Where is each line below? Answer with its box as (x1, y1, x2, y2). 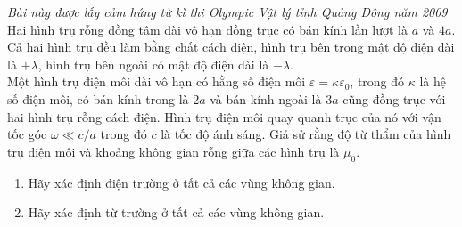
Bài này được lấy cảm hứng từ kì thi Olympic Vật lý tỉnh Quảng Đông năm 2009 (7, 3, 448, 20)
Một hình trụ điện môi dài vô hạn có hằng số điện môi (7, 72, 306, 91)
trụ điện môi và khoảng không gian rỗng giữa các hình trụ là (7, 142, 340, 160)
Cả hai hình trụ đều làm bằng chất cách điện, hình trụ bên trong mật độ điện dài (7, 37, 455, 56)
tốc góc (7, 125, 47, 143)
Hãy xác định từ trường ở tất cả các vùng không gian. (28, 203, 325, 222)
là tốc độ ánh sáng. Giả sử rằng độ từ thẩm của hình (161, 125, 451, 143)
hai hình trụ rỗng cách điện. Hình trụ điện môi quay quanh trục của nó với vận (7, 107, 441, 126)
